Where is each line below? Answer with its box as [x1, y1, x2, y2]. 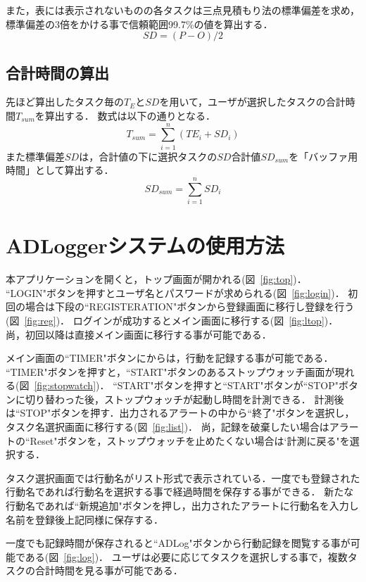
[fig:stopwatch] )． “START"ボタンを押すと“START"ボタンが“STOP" [34, 378, 339, 393]
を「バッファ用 [289, 148, 358, 163]
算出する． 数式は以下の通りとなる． [44, 108, 216, 122]
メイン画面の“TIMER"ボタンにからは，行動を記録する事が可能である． [6, 350, 334, 365]
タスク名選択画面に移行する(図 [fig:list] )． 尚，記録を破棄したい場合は [6, 419, 329, 434]
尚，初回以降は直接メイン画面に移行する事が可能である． [6, 327, 272, 341]
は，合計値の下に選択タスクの [79, 148, 217, 163]
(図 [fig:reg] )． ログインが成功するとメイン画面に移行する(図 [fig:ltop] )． [6, 312, 339, 327]
